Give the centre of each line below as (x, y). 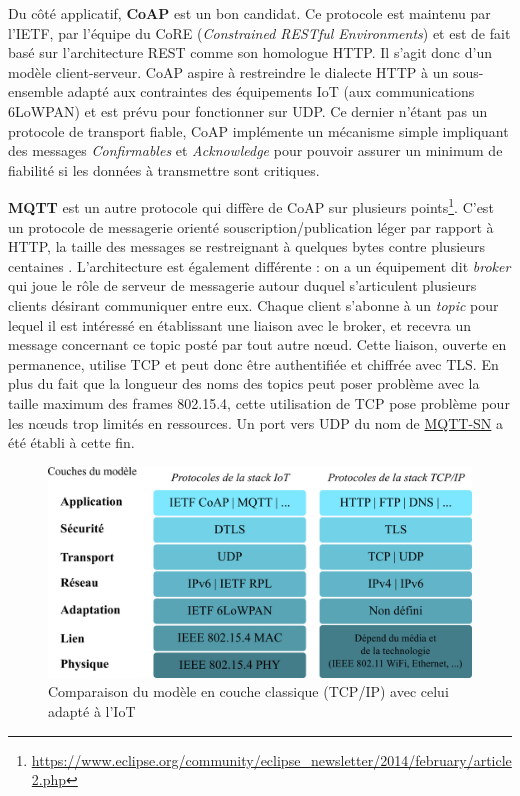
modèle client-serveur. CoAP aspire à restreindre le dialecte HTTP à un (228, 71)
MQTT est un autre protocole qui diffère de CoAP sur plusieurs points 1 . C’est (251, 205)
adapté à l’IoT (92, 711)
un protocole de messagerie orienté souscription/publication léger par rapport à (251, 226)
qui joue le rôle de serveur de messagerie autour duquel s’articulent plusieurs (242, 285)
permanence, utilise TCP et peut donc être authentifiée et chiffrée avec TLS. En (253, 363)
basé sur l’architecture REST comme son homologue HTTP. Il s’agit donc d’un (250, 52)
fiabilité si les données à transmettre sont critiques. (164, 169)
